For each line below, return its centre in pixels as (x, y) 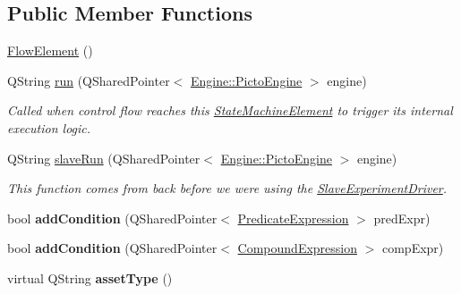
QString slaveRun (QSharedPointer (104, 158)
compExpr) (413, 248)
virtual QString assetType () (90, 277)
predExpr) (402, 218)
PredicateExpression (293, 218)
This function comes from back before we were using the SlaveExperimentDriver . (227, 188)
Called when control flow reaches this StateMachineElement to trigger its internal (230, 110)
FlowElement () (50, 50)
